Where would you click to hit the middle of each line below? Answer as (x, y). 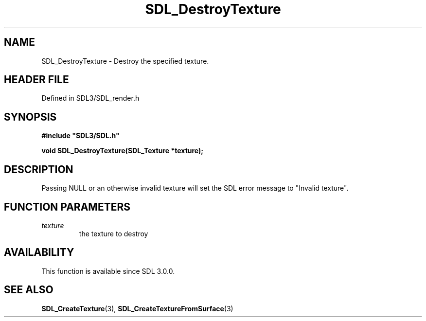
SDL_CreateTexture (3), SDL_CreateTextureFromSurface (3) (137, 308)
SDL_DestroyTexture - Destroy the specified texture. (125, 61)
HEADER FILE (36, 80)
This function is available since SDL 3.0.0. (108, 271)
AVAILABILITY (39, 252)
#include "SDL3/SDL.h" (80, 136)
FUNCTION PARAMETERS (67, 207)
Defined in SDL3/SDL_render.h (90, 98)
